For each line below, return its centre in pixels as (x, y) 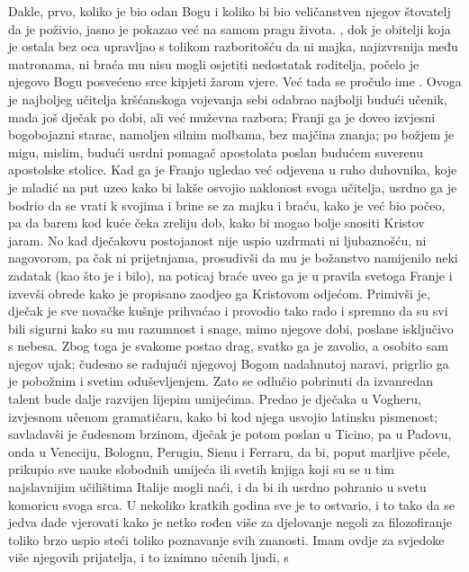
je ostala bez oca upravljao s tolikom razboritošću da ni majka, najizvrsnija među (233, 46)
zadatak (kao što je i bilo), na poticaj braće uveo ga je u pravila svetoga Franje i (230, 275)
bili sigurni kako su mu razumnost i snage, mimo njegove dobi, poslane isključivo (231, 328)
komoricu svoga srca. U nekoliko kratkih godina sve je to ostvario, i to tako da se (231, 504)
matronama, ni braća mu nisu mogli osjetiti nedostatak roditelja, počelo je (214, 63)
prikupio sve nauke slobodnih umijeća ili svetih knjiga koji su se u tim (202, 469)
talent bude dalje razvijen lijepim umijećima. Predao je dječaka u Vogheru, (215, 399)
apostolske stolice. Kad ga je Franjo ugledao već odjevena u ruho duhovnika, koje (233, 170)
